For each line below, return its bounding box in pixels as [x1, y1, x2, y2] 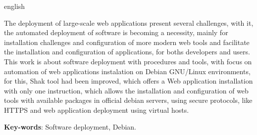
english [4, 1, 25, 11]
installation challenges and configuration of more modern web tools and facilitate [4, 37, 250, 47]
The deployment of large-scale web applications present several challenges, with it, [4, 17, 254, 28]
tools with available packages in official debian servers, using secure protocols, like [4, 95, 253, 105]
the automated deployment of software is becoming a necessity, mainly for [4, 27, 228, 38]
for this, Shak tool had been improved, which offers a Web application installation [4, 76, 253, 86]
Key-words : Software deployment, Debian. [4, 121, 136, 132]
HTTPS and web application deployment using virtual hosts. [4, 104, 189, 115]
